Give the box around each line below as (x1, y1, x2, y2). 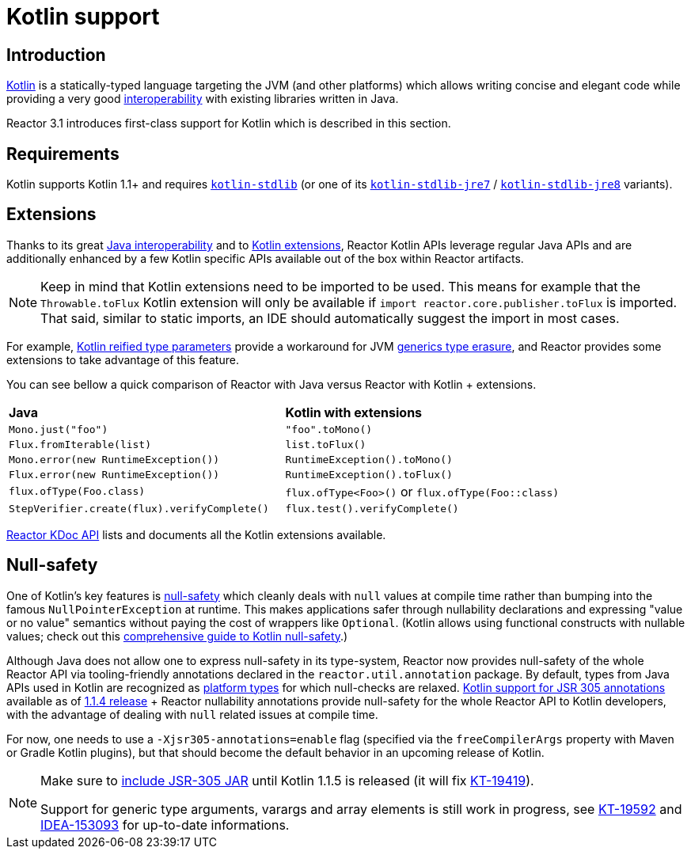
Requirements (6, 143, 120, 164)
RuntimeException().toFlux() (285, 468, 453, 481)
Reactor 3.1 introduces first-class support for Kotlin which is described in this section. (6, 116, 451, 131)
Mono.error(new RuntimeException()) (9, 453, 220, 465)
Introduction (6, 44, 106, 65)
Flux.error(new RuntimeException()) (9, 468, 220, 481)
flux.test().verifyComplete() (285, 502, 459, 515)
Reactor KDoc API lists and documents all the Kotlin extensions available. (6, 527, 386, 541)
